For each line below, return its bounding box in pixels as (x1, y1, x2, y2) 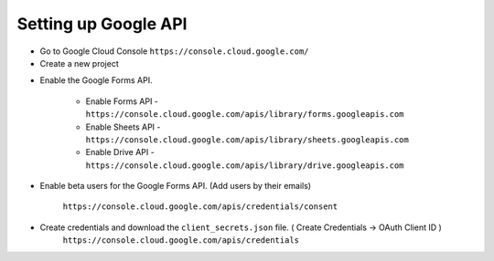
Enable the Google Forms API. (39, 75, 153, 86)
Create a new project (39, 57, 119, 68)
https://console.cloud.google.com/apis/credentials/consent (62, 202, 338, 212)
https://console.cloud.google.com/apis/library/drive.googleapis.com (85, 160, 404, 171)
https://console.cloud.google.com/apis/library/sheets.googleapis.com (85, 134, 409, 145)
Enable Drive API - (85, 147, 155, 158)
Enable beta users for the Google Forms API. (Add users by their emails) (39, 181, 311, 192)
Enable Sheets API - (85, 121, 161, 132)
